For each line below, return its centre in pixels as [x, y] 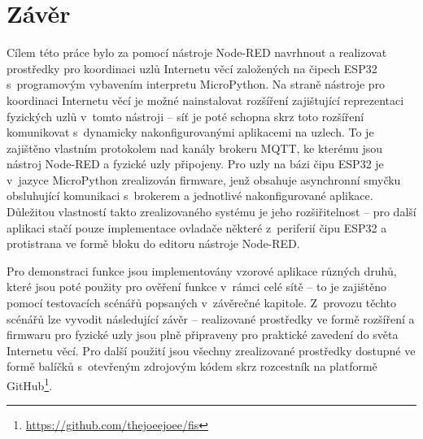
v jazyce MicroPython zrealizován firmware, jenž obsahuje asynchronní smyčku [204, 179]
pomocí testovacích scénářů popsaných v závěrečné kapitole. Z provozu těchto [202, 303]
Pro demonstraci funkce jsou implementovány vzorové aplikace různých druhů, [202, 270]
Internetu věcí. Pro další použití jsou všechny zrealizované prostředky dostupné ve [211, 350]
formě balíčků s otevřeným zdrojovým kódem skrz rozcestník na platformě [192, 366]
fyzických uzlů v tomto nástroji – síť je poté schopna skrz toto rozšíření [185, 116]
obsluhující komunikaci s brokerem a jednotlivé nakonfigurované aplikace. [190, 196]
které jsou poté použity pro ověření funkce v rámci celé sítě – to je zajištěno [197, 287]
